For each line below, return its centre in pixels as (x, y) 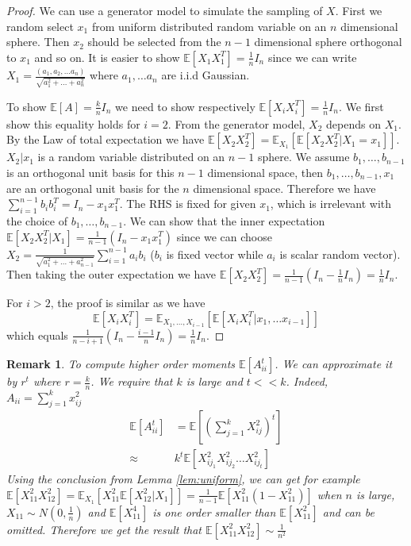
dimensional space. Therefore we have (284, 188)
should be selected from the (154, 42)
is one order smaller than (214, 511)
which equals (37, 335)
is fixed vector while (215, 254)
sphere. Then (38, 42)
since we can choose (224, 236)
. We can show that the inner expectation (224, 220)
